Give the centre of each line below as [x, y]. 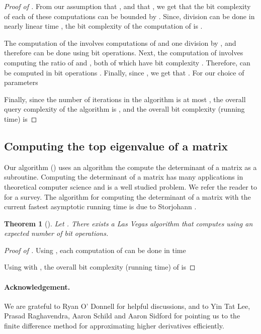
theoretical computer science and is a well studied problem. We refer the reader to [130, 186]
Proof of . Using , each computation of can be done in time [95, 250]
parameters [21, 82]
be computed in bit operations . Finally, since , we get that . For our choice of [124, 72]
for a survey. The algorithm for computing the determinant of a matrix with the [127, 196]
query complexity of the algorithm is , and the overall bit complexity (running [124, 109]
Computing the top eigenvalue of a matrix [116, 146]
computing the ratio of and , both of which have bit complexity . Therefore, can [127, 62]
